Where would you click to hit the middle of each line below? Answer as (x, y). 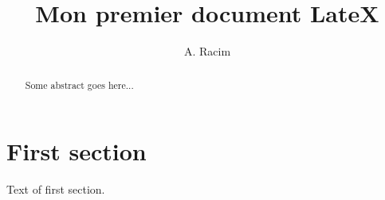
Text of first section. (56, 189)
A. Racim (207, 51)
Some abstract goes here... (79, 85)
